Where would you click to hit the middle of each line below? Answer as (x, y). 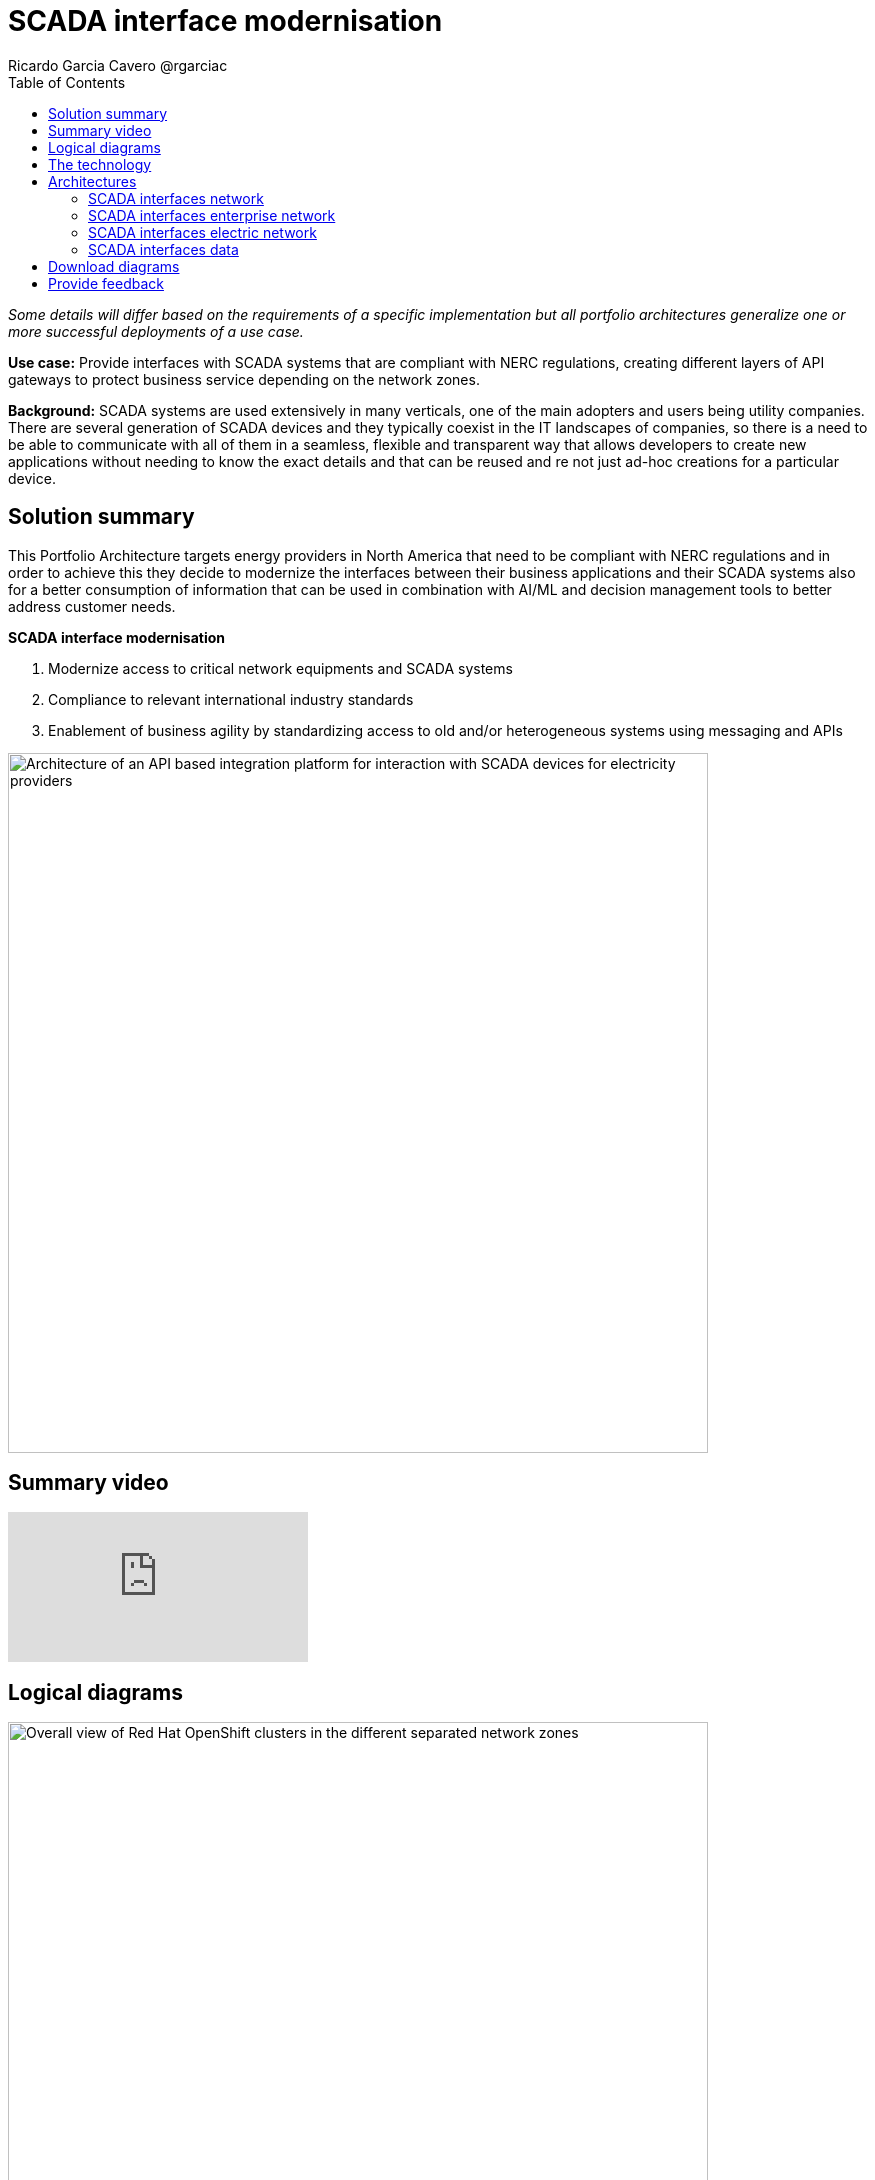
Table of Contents (67, 82)
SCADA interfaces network (176, 198)
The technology (100, 164)
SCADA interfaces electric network (202, 232)
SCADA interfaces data (163, 249)
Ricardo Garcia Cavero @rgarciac (118, 65)
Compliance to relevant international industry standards (231, 699)
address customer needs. (92, 606)
